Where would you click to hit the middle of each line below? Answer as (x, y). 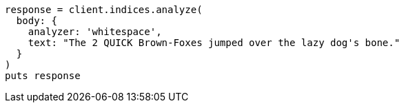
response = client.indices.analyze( (104, 10)
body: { (37, 21)
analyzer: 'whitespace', (95, 32)
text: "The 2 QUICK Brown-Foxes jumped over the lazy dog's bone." (214, 43)
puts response (43, 76)
